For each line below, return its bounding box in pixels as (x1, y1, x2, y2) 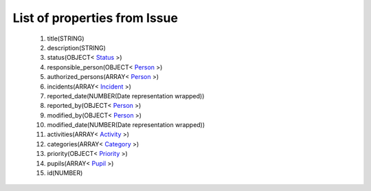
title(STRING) (47, 34, 85, 43)
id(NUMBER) (47, 169, 83, 177)
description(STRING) (47, 43, 106, 52)
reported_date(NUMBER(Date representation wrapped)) (47, 91, 205, 100)
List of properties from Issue (12, 10, 179, 25)
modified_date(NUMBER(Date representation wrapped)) (47, 121, 205, 129)
